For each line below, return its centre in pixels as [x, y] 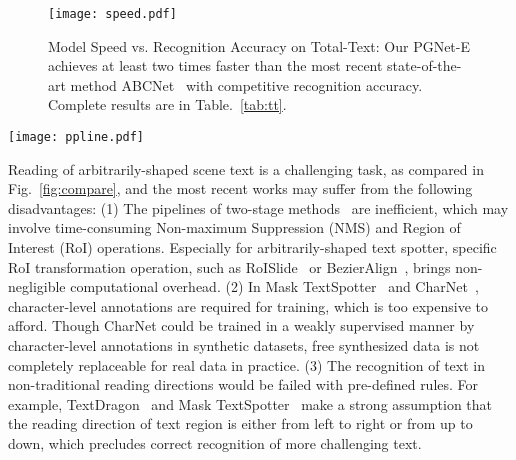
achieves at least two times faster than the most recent [215, 65]
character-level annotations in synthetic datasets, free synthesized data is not [244, 345]
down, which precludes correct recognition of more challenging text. [215, 443]
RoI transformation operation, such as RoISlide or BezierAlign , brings [229, 266]
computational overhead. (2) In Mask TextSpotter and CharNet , [274, 286]
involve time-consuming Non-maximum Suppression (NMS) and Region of [234, 227]
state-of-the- [424, 65]
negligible [37, 286]
